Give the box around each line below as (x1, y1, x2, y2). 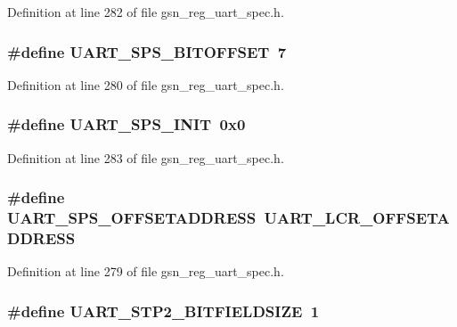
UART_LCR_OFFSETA (264, 207, 450, 229)
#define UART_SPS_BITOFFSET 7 (7, 40, 287, 62)
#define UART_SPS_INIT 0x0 (7, 113, 246, 135)
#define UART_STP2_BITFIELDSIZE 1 (7, 299, 320, 322)
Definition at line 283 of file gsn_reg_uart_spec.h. (7, 148, 284, 167)
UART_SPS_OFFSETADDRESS (7, 207, 257, 229)
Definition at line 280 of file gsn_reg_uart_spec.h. (7, 75, 284, 94)
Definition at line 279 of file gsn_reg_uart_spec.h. (7, 262, 284, 281)
